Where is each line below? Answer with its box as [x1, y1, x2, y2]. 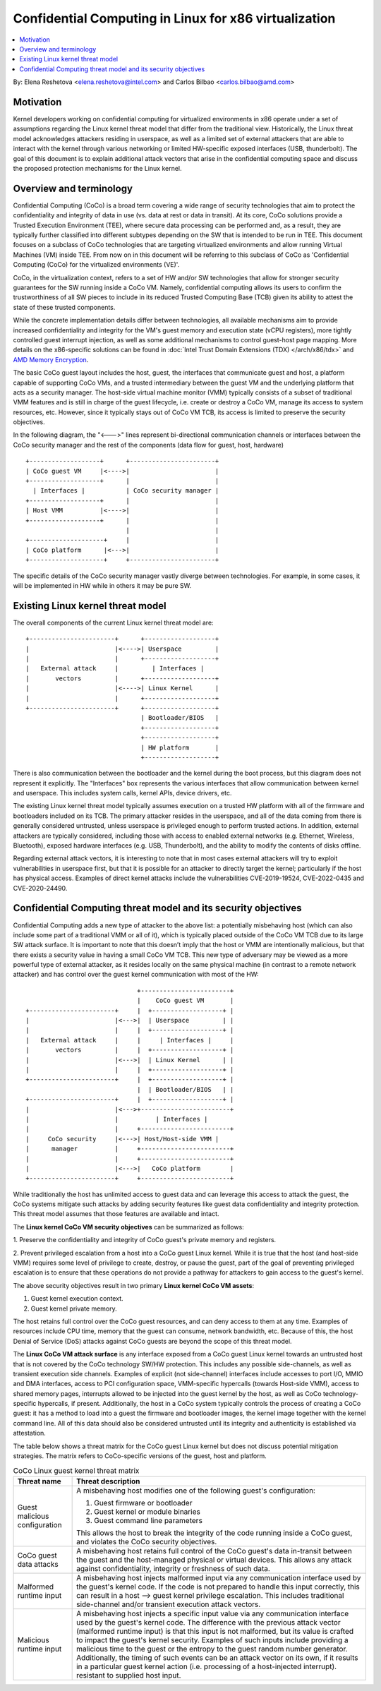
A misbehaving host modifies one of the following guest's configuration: [76, 1486, 315, 1496]
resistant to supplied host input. [76, 1670, 181, 1680]
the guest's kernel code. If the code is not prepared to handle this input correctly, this [76, 1582, 360, 1591]
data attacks [17, 1559, 59, 1569]
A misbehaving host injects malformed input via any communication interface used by [76, 1572, 361, 1582]
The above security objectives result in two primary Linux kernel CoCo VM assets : [13, 1281, 254, 1289]
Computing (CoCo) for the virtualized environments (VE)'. [13, 260, 180, 269]
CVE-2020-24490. [13, 884, 68, 892]
